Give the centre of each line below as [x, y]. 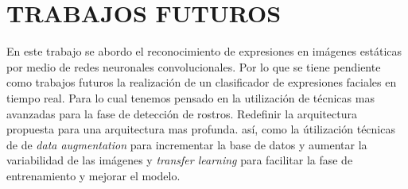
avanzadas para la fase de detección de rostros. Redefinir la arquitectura [182, 113]
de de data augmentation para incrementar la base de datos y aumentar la [187, 144]
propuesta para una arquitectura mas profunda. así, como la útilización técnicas [201, 129]
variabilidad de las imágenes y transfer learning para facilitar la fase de [180, 160]
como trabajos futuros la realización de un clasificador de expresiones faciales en [202, 82]
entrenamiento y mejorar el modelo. [93, 175]
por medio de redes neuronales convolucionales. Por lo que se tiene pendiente [194, 66]
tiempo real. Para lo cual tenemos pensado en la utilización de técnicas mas [190, 97]
